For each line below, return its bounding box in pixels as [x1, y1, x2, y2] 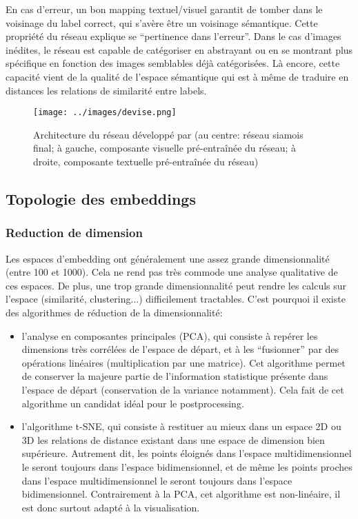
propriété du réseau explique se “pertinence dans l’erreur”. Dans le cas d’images [6, 29, 341, 43]
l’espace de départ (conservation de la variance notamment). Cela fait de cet [21, 382, 344, 396]
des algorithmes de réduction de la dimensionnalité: [6, 305, 223, 319]
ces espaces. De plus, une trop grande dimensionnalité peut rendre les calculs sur [6, 278, 347, 292]
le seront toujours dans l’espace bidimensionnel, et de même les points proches [21, 459, 352, 474]
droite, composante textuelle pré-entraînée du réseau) [33, 154, 259, 168]
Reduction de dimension [6, 224, 143, 241]
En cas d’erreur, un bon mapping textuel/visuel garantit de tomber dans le [6, 2, 323, 16]
